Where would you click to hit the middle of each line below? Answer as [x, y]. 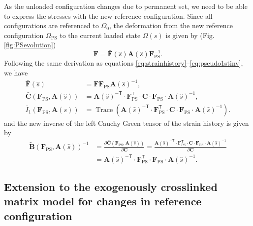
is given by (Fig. [190, 35]
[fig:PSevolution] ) [30, 45]
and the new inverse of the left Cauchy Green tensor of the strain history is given [126, 123]
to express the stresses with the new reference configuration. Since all [108, 16]
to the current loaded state [100, 35]
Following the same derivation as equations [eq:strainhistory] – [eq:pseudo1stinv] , [124, 63]
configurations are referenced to [51, 25]
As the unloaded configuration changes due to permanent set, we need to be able [126, 6]
